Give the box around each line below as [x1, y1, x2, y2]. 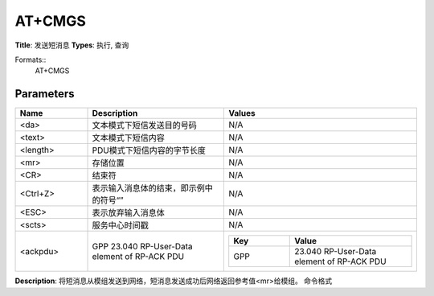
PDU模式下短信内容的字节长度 [92, 145, 207, 156]
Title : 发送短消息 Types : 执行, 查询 [14, 40, 129, 50]
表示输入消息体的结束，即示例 [92, 183, 205, 194]
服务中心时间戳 [92, 220, 149, 231]
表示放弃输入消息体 [92, 208, 165, 219]
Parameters [14, 87, 75, 101]
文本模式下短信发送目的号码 [92, 120, 197, 131]
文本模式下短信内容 [92, 133, 165, 144]
